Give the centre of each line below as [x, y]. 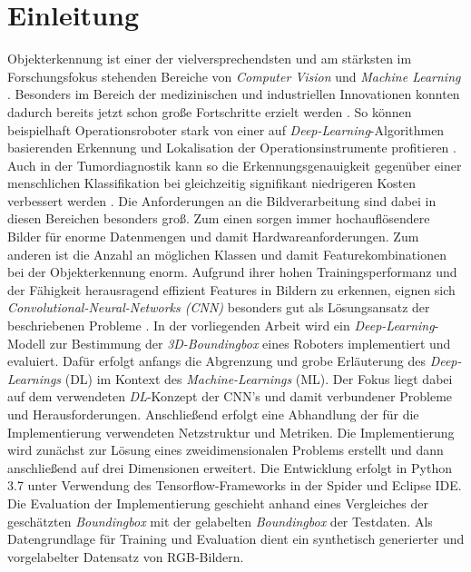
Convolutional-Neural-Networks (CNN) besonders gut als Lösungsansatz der [219, 307]
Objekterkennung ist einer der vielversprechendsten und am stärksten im [210, 59]
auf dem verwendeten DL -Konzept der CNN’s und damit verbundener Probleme [230, 396]
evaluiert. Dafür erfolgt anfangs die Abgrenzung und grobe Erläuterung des [216, 361]
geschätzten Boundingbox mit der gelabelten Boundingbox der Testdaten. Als [220, 521]
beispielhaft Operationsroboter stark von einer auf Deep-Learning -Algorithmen [226, 129]
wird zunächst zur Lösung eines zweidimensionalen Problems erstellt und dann [226, 450]
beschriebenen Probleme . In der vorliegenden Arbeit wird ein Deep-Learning [221, 325]
